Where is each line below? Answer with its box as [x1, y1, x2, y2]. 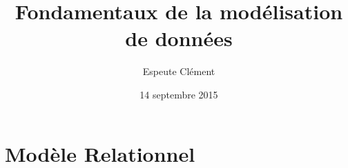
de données [125, 24, 233, 52]
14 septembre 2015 [139, 87, 218, 101]
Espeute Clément [142, 64, 215, 78]
